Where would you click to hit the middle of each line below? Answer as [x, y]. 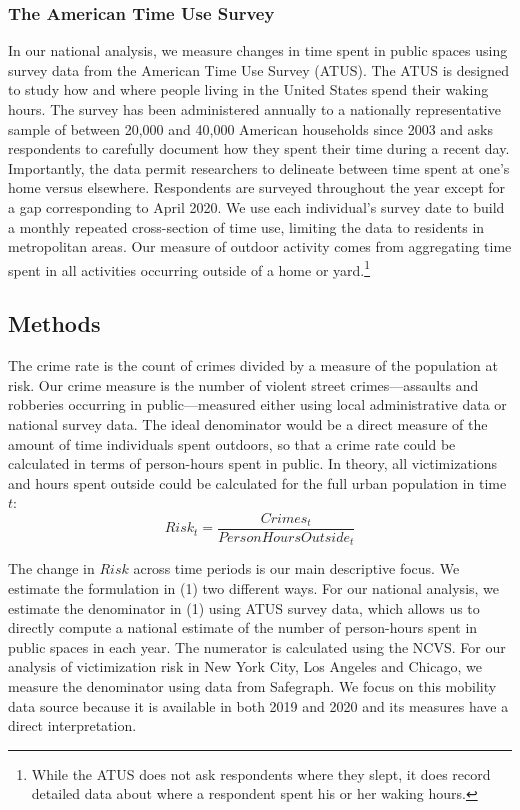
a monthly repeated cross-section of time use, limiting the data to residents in [246, 226]
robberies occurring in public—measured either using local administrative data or [257, 404]
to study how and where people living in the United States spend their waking [248, 89]
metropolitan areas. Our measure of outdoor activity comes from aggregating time [260, 246]
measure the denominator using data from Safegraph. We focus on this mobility [252, 686]
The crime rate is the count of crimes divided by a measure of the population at [253, 365]
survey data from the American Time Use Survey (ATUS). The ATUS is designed [258, 69]
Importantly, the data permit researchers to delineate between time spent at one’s [259, 167]
